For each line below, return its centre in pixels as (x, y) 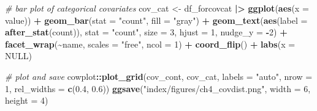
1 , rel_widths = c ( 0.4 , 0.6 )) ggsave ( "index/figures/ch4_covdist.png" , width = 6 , (158, 88)
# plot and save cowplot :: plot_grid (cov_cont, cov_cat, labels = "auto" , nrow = (159, 76)
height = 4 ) (27, 100)
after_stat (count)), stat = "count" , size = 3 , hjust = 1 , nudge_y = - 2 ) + (146, 32)
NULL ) (18, 56)
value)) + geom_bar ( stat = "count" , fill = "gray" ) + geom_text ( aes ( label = (156, 20)
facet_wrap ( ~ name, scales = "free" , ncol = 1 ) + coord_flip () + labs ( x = (150, 44)
